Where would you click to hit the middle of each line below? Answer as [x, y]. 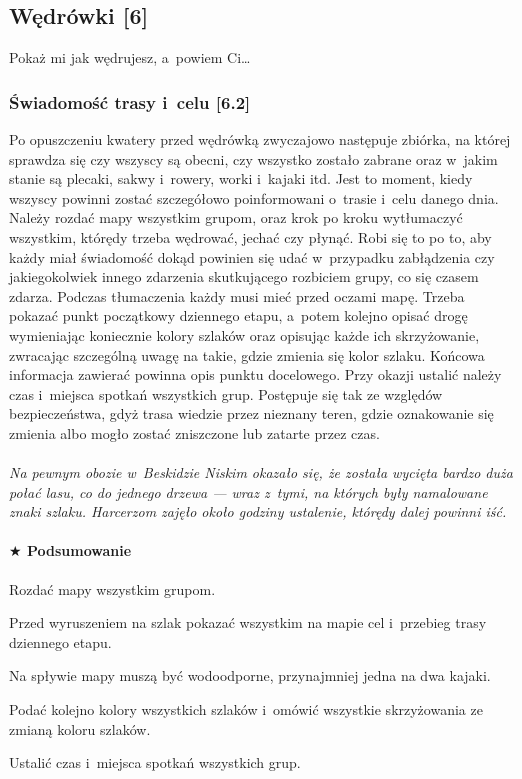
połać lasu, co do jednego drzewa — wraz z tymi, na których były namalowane [248, 491]
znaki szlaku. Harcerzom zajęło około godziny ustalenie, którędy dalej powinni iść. [258, 511]
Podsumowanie [79, 550]
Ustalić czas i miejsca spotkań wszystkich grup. [155, 762]
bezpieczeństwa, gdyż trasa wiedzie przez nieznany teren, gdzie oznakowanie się [251, 413]
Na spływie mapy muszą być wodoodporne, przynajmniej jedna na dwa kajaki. [250, 675]
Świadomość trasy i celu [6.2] [130, 101]
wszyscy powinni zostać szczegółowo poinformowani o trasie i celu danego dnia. [254, 197]
